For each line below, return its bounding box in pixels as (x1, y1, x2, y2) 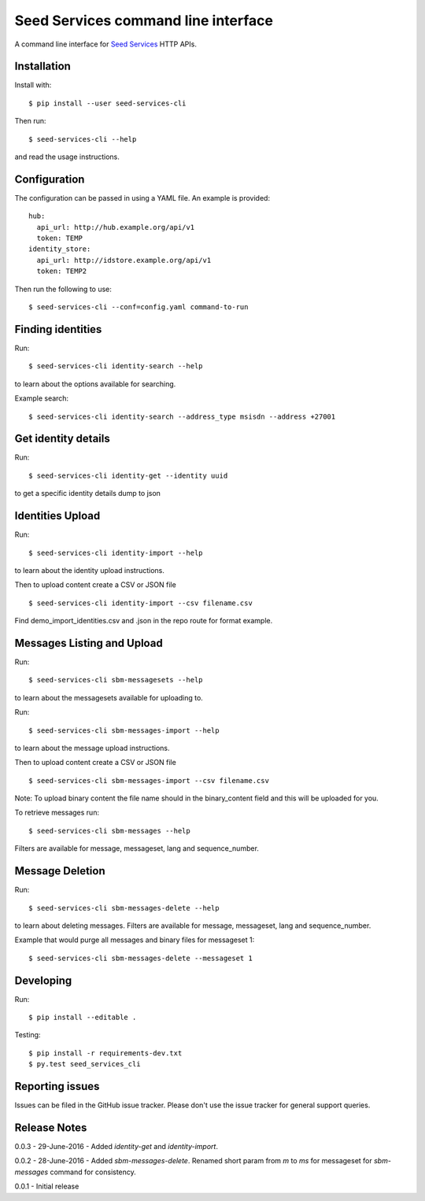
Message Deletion (14, 864, 105, 878)
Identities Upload (14, 509, 101, 523)
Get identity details (14, 432, 110, 445)
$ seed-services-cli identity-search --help (28, 362, 204, 371)
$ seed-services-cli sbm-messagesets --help (28, 675, 204, 685)
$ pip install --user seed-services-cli (28, 98, 187, 108)
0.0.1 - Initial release (14, 1181, 79, 1192)
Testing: (14, 1030, 41, 1040)
